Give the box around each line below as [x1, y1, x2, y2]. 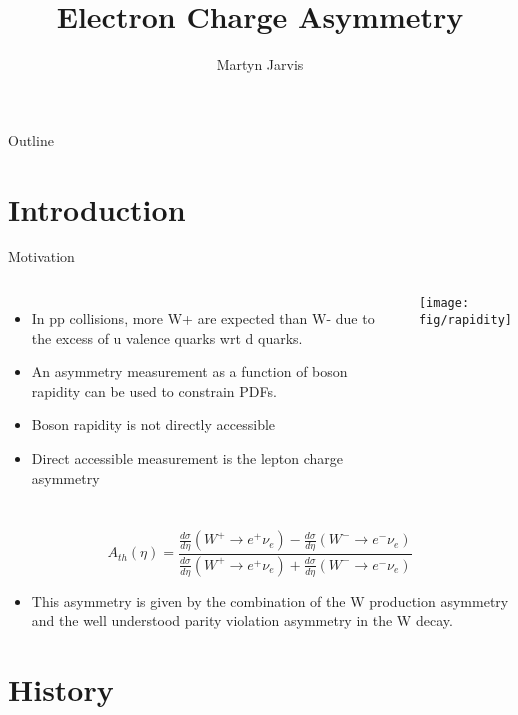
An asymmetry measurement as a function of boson [31, 361, 348, 382]
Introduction [8, 188, 186, 229]
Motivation [8, 246, 75, 267]
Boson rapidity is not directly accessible [31, 414, 276, 435]
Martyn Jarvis [216, 54, 304, 75]
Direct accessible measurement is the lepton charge [31, 448, 344, 468]
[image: [418, 296, 470, 311]
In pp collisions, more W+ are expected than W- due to [31, 308, 375, 329]
